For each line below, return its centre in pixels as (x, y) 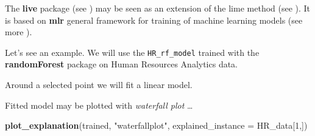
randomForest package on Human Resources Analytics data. (122, 64)
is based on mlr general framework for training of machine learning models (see (154, 20)
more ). (19, 32)
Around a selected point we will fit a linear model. (99, 85)
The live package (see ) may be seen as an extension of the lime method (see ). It (158, 8)
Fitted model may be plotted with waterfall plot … (99, 105)
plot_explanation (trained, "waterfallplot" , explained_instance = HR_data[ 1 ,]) (156, 125)
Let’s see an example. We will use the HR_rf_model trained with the (132, 52)
